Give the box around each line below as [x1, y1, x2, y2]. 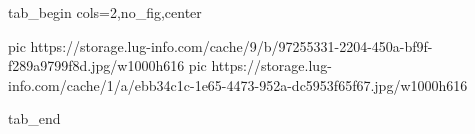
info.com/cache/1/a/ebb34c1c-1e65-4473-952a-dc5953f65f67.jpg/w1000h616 [8, 74, 468, 95]
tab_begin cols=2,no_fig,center [8, 2, 202, 22]
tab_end [8, 108, 61, 129]
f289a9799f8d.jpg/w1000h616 [8, 55, 185, 76]
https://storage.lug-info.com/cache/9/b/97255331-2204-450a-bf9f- [30, 35, 433, 56]
